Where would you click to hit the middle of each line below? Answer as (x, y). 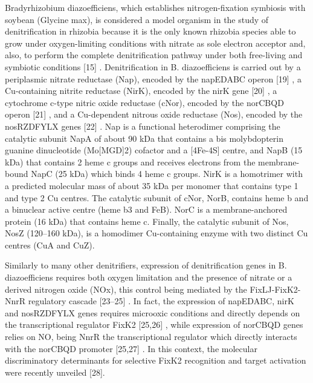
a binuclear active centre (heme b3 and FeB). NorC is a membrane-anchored (146, 209)
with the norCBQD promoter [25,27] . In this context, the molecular (131, 348)
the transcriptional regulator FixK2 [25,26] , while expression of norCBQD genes (154, 325)
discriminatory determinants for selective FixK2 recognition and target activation (156, 360)
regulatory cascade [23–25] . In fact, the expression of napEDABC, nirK (161, 301)
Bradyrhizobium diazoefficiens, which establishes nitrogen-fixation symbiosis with (155, 7)
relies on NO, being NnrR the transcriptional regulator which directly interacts (151, 337)
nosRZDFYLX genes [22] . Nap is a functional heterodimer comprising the (143, 126)
